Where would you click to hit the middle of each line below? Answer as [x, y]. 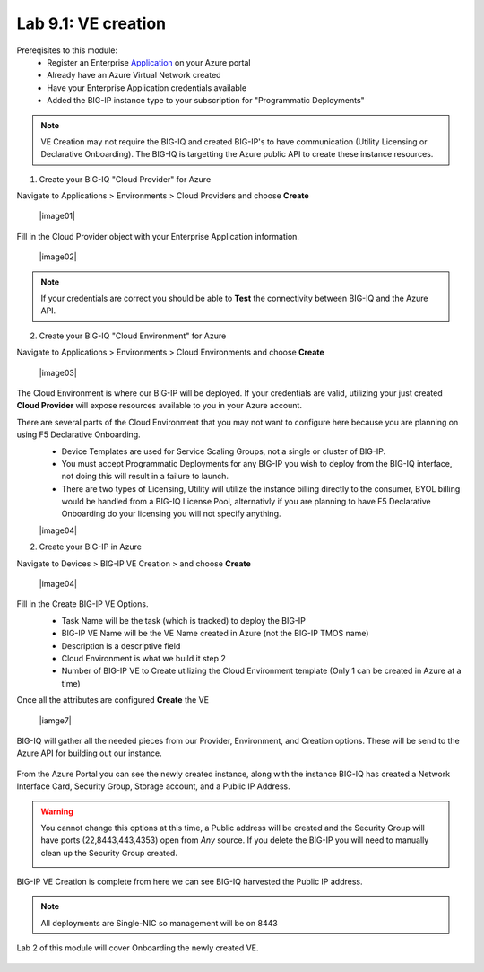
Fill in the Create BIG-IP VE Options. [82, 604]
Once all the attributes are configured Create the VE [113, 700]
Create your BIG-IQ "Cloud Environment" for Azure [133, 336]
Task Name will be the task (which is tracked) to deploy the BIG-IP [184, 620]
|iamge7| [55, 720]
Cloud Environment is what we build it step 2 [143, 658]
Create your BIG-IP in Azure [91, 547]
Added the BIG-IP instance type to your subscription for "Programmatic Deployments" [206, 101]
